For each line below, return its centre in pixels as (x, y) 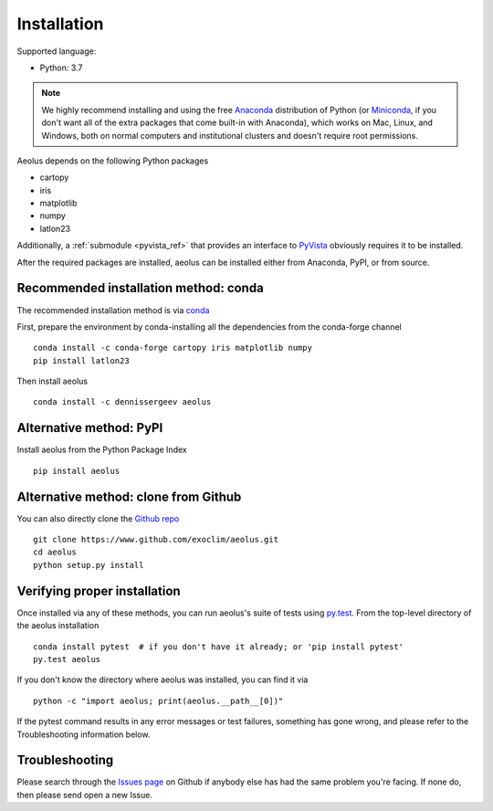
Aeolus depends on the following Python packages (113, 161)
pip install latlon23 (81, 360)
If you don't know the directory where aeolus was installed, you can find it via (163, 679)
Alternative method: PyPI (90, 428)
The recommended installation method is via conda (113, 310)
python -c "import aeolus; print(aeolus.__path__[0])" (158, 700)
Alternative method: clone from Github (129, 496)
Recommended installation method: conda (140, 288)
